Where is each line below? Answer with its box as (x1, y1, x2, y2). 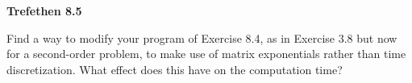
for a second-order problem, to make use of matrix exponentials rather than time (6, 45, 406, 62)
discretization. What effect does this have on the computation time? (6, 60, 343, 77)
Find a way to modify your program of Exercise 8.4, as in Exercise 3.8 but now (6, 29, 397, 46)
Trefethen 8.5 (6, 2, 82, 19)
